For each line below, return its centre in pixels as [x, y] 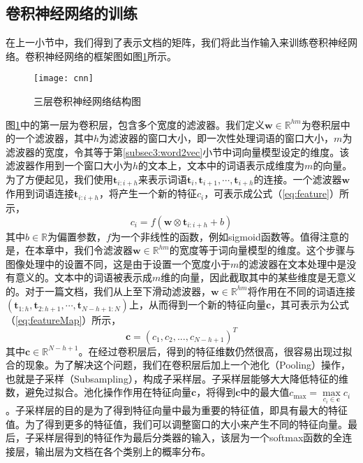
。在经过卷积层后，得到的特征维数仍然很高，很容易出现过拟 [215, 351]
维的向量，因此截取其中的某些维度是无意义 [259, 277]
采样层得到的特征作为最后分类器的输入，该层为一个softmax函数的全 [188, 437]
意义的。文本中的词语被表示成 [83, 277]
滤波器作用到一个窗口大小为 [69, 165]
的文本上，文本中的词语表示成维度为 [222, 165]
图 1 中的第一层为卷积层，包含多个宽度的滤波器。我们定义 [135, 124]
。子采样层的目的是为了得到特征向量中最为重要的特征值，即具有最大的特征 [177, 410]
